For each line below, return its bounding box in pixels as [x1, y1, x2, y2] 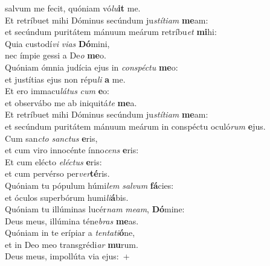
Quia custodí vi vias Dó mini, [5, 37, 110, 49]
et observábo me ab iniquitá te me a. [5, 96, 137, 109]
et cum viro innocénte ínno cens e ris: [5, 144, 139, 156]
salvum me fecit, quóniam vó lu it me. [5, 2, 141, 14]
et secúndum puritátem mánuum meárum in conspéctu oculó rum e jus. [5, 119, 266, 132]
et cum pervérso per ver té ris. [5, 167, 110, 180]
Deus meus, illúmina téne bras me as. [5, 214, 139, 227]
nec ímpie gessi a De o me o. [5, 49, 106, 62]
